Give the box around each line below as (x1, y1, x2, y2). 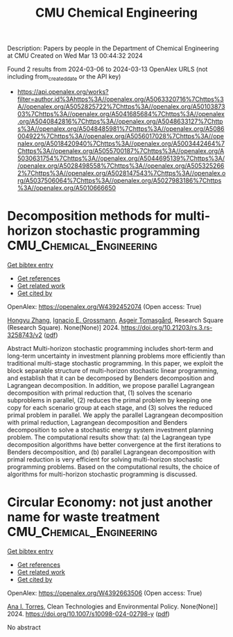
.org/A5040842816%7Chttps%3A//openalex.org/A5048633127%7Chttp (17, 117, 223, 125)
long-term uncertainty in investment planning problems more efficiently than (7, 352, 225, 360)
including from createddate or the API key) (7, 72, 121, 82)
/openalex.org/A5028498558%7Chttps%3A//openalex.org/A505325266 (17, 162, 225, 170)
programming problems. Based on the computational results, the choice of (7, 462, 220, 471)
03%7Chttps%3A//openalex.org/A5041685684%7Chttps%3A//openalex (17, 109, 225, 118)
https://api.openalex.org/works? (17, 87, 109, 95)
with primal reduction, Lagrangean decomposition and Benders (7, 418, 188, 426)
